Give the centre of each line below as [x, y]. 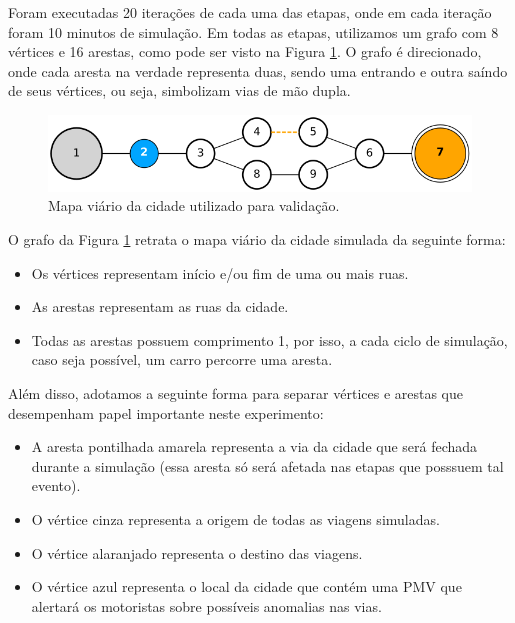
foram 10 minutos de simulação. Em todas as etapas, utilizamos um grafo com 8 [253, 31]
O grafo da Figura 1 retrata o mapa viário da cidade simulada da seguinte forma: [257, 238]
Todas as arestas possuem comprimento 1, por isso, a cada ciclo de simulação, [269, 339]
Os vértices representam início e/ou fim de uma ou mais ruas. [220, 272]
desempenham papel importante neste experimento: [166, 412]
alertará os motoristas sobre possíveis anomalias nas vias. [206, 605]
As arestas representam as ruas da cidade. [160, 306]
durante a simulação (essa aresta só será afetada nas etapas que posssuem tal [267, 465]
